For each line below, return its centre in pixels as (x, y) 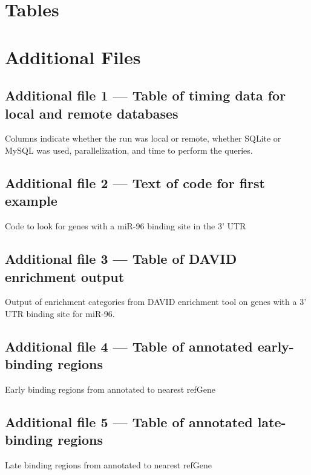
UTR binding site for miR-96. (60, 313)
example (31, 201)
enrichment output (65, 276)
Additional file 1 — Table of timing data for (146, 95)
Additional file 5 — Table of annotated (129, 422)
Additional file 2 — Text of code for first (135, 182)
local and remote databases (92, 113)
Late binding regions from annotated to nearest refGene (109, 465)
